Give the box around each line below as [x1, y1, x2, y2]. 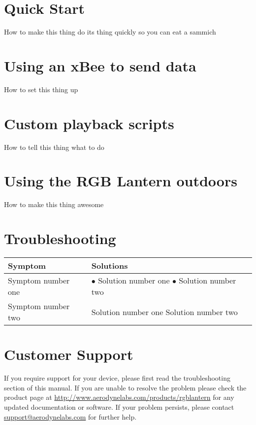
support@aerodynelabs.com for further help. [4, 411, 137, 422]
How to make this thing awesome [4, 199, 104, 210]
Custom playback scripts [4, 113, 174, 133]
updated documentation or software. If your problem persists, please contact [4, 401, 234, 412]
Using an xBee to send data [4, 55, 196, 75]
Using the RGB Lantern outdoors [4, 171, 237, 191]
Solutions [91, 260, 128, 271]
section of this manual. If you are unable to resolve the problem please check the [4, 382, 247, 392]
